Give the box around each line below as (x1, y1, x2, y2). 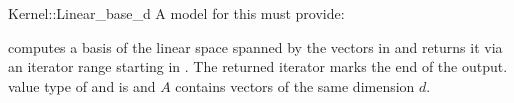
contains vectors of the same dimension (175, 75, 415, 96)
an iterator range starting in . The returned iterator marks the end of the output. (8, 56, 508, 77)
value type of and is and (8, 75, 156, 96)
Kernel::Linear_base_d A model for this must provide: (8, 3, 345, 23)
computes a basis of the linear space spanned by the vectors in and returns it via (8, 36, 503, 57)
